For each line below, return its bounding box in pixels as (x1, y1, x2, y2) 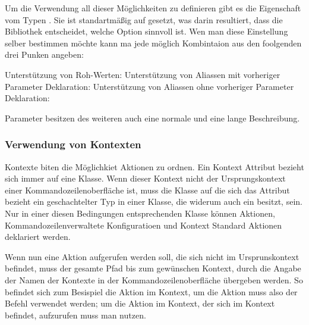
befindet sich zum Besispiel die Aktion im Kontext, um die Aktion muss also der (5, 285, 298, 298)
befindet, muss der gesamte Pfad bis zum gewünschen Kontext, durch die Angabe (5, 262, 301, 274)
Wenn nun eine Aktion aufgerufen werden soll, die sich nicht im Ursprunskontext (5, 250, 299, 262)
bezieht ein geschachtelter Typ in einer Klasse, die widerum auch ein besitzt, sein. (5, 195, 302, 208)
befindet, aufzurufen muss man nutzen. (5, 308, 146, 321)
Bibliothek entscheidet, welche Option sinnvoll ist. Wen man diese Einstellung (5, 25, 288, 37)
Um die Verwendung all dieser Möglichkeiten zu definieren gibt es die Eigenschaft (5, 2, 301, 14)
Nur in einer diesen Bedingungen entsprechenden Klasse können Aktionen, (5, 207, 275, 219)
